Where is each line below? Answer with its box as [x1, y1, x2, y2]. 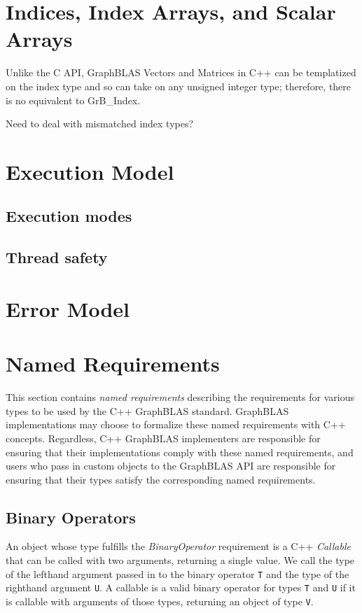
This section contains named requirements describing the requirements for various [6, 390, 355, 404]
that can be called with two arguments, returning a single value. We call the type [6, 553, 355, 568]
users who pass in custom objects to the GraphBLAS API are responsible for [6, 458, 336, 473]
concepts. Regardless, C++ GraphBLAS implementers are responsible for [6, 430, 321, 445]
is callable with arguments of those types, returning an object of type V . [6, 593, 314, 608]
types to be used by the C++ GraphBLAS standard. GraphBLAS [6, 403, 289, 418]
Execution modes [6, 205, 132, 227]
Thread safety [6, 246, 108, 268]
